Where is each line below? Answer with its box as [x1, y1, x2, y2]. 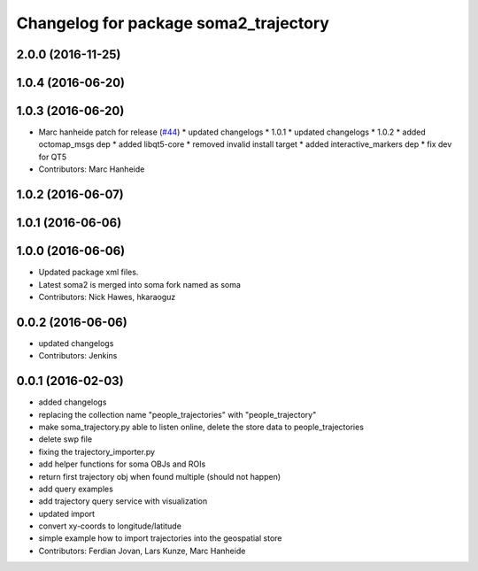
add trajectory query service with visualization [38, 496, 208, 506]
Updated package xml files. [38, 266, 139, 278]
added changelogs [38, 397, 107, 407]
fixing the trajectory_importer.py [38, 446, 155, 457]
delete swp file [38, 434, 93, 444]
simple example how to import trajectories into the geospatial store [38, 533, 282, 544]
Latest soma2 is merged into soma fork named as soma [38, 279, 241, 289]
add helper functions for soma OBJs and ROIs [38, 459, 206, 469]
